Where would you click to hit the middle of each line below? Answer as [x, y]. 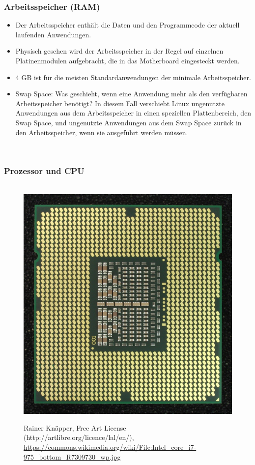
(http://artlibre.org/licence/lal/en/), [79, 437]
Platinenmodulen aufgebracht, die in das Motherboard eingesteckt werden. [127, 60]
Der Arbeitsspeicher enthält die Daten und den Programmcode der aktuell [127, 25]
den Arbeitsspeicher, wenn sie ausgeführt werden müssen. [102, 132]
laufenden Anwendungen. [53, 34]
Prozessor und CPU [44, 170]
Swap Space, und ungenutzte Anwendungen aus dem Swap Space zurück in [128, 122]
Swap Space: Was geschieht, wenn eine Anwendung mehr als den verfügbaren [131, 94]
